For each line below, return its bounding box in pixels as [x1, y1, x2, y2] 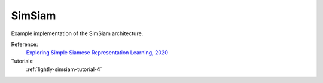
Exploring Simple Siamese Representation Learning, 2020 [26, 49, 169, 56]
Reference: [11, 41, 38, 48]
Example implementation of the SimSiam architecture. [11, 30, 144, 37]
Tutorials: [11, 57, 34, 64]
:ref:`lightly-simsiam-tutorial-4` [26, 66, 102, 73]
